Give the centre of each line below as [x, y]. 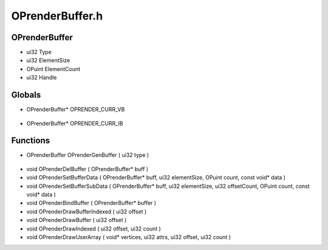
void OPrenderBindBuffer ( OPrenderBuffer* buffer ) [91, 203]
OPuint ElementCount [53, 69]
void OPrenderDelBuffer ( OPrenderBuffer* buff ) [87, 169]
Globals [26, 95]
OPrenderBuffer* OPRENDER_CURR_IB [75, 123]
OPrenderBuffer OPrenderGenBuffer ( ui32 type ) [88, 155]
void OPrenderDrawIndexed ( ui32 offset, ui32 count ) [94, 229]
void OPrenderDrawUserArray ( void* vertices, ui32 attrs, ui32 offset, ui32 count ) [128, 237]
